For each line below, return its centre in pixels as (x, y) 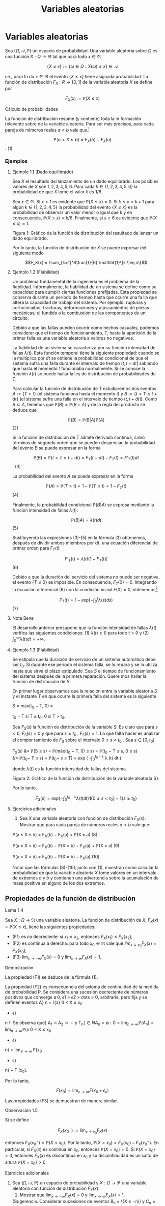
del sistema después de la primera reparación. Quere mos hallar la (79, 676)
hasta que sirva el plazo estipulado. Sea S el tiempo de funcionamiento (84, 671)
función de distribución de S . (41, 681)
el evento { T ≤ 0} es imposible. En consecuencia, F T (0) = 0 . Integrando (84, 583)
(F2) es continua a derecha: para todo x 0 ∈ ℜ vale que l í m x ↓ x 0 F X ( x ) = (84, 944)
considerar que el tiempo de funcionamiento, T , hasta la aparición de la (84, 333)
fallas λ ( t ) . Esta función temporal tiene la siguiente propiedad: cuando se (86, 353)
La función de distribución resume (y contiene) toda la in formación (73, 119)
